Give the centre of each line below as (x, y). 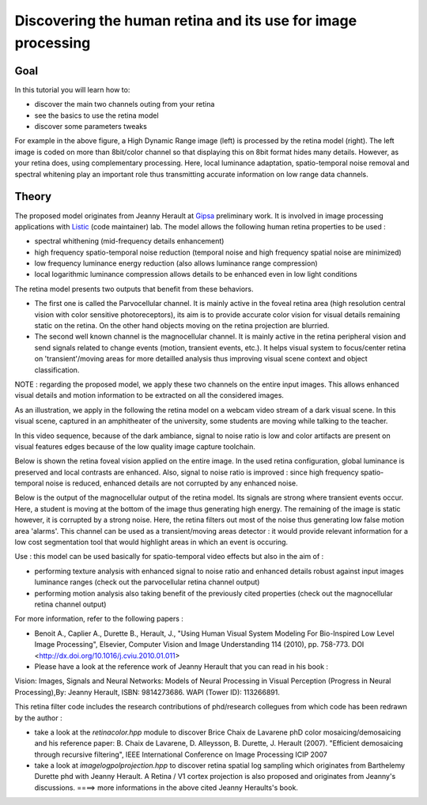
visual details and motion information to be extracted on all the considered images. (149, 395)
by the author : (38, 718)
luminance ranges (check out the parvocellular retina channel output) (147, 582)
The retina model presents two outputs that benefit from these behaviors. (134, 289)
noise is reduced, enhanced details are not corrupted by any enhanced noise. (172, 483)
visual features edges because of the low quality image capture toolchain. (135, 446)
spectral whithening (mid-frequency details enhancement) (129, 241)
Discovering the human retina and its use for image (186, 21)
